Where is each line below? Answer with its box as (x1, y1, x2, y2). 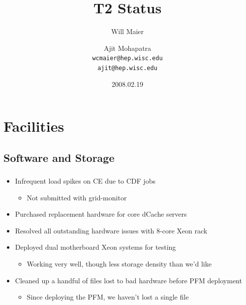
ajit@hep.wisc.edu (97, 64, 157, 72)
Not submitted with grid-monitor (27, 192, 127, 202)
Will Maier (111, 26, 144, 37)
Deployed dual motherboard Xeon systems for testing (15, 242, 176, 252)
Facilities (3, 116, 64, 136)
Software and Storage (3, 150, 115, 165)
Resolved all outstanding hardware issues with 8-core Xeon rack (15, 225, 208, 235)
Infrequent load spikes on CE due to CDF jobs (15, 176, 155, 186)
